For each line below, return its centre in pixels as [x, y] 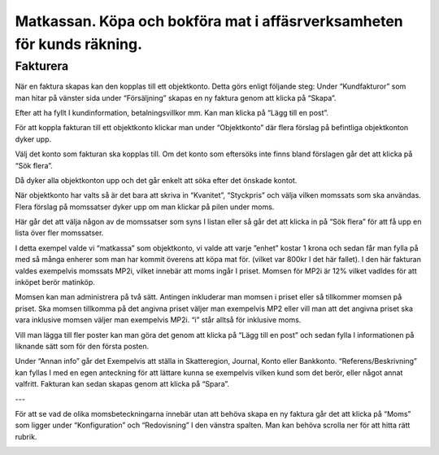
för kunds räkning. [78, 44]
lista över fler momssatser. [59, 233]
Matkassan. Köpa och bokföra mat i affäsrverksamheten [209, 21]
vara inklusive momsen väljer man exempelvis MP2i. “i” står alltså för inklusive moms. [158, 320]
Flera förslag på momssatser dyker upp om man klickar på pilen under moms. [145, 207]
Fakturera [42, 66]
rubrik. [26, 436]
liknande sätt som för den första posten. [82, 346]
